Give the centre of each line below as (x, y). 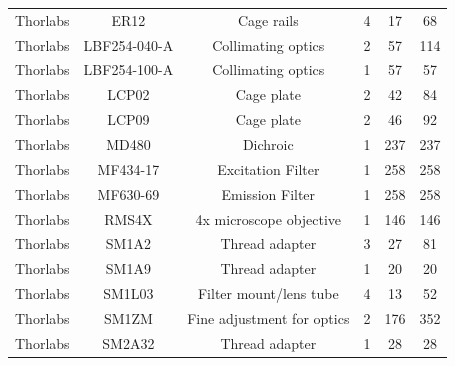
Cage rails (268, 19)
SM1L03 (128, 293)
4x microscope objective (268, 218)
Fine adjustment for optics (268, 317)
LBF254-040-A (128, 44)
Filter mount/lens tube (268, 293)
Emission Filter (268, 193)
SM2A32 (128, 342)
